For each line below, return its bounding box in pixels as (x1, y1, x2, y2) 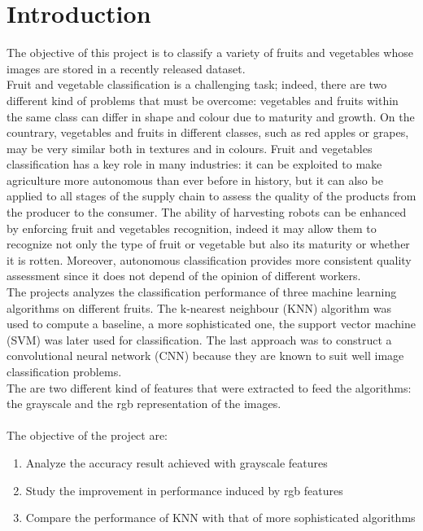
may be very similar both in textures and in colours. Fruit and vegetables (7, 139, 373, 156)
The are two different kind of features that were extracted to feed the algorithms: (7, 379, 412, 396)
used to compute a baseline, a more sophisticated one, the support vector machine (7, 315, 416, 332)
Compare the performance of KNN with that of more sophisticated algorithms (25, 509, 416, 526)
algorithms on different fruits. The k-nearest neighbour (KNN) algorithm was (7, 299, 392, 316)
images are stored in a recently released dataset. (7, 59, 246, 77)
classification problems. (7, 363, 122, 380)
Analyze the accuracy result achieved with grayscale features (25, 454, 328, 471)
